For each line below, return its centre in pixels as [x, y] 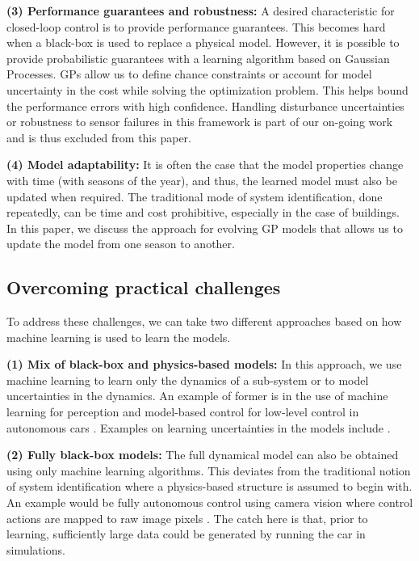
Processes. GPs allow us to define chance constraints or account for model [189, 74]
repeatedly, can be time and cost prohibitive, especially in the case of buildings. [203, 212]
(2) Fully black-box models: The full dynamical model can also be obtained [203, 455]
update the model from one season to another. [121, 244]
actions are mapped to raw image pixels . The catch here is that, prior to [187, 518]
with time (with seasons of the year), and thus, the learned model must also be [202, 180]
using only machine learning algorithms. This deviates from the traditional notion [209, 470]
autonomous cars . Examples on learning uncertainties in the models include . [199, 427]
